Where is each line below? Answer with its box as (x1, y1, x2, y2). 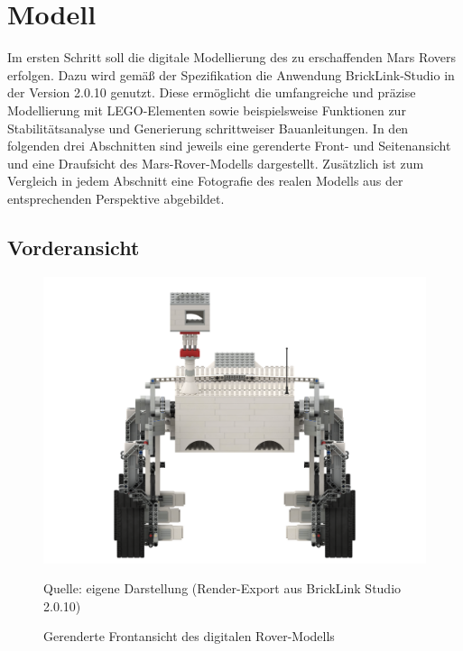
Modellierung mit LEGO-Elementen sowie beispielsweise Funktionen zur (7, 100, 406, 119)
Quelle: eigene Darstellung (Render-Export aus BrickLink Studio (43, 579, 402, 598)
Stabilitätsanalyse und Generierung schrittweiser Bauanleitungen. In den (7, 118, 409, 137)
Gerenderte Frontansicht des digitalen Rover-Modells (43, 627, 335, 646)
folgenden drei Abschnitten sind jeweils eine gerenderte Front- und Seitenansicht (7, 136, 451, 155)
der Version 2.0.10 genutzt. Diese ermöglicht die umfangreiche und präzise (7, 83, 416, 102)
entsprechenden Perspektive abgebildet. (7, 188, 225, 207)
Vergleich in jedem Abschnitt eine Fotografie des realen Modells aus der (7, 171, 403, 190)
